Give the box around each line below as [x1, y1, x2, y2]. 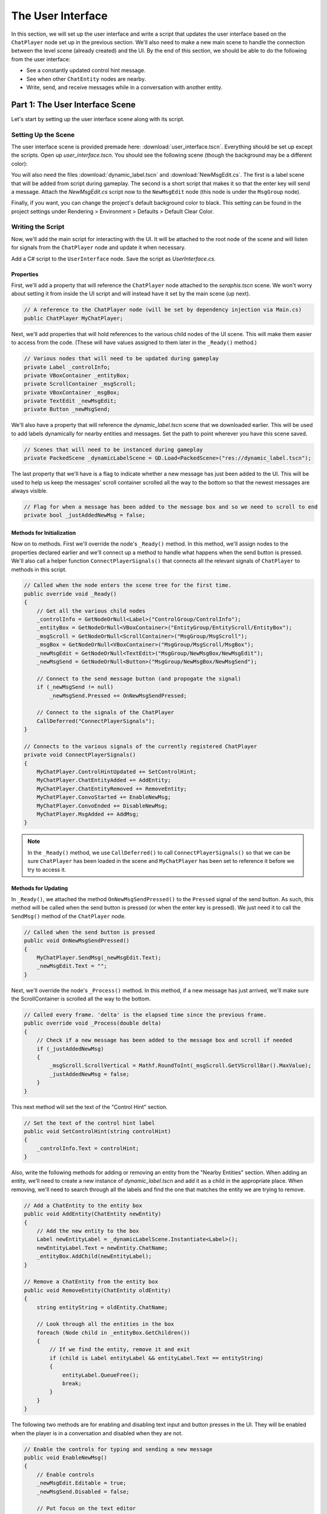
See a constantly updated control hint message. [26, 67, 146, 74]
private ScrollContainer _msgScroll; [24, 380, 136, 388]
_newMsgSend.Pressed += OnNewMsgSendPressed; [49, 692, 187, 699]
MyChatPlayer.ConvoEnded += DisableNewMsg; [36, 802, 168, 809]
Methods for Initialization [11, 529, 76, 536]
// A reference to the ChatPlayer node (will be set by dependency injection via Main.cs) [24, 306, 302, 313]
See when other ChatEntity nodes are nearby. [26, 75, 147, 82]
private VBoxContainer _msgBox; [24, 389, 121, 396]
